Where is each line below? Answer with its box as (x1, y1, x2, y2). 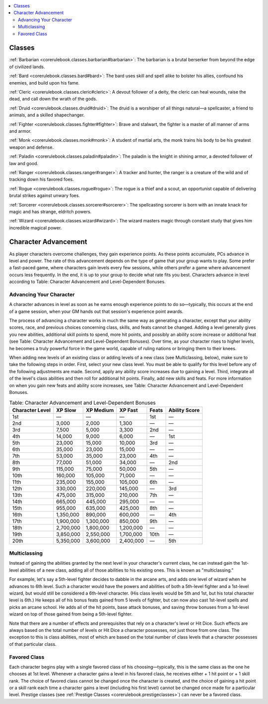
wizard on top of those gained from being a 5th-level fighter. (9, 611, 133, 617)
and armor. (9, 128, 32, 134)
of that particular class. (9, 641, 57, 647)
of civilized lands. (9, 64, 45, 70)
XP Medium (86, 406, 114, 413)
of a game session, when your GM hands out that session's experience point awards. (9, 308, 184, 314)
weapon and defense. (9, 144, 54, 150)
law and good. (9, 160, 39, 166)
